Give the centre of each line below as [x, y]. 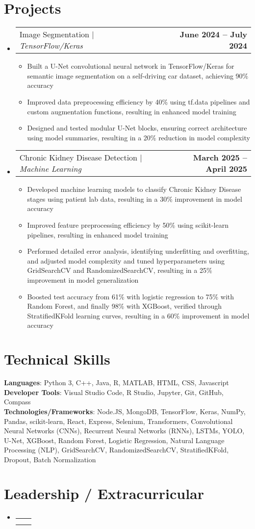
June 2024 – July [213, 34]
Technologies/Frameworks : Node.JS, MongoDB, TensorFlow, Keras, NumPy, [125, 411]
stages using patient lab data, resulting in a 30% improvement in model [135, 198]
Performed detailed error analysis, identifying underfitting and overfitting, [138, 251]
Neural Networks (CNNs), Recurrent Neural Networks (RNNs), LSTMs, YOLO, [124, 431]
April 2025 [226, 169]
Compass [17, 402]
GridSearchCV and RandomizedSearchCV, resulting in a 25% [120, 270]
